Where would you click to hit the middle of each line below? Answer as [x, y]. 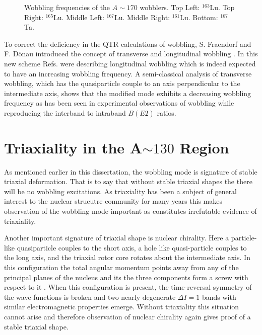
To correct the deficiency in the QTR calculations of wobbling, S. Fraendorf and [128, 44]
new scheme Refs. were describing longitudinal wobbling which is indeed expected [130, 63]
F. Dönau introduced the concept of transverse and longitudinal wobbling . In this [131, 54]
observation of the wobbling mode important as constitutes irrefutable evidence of [130, 211]
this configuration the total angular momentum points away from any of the [121, 267]
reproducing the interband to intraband [65, 112]
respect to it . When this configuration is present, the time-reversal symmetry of [128, 287]
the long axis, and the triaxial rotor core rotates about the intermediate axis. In [127, 257]
